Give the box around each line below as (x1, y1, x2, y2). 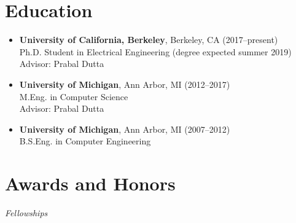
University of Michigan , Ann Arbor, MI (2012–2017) (19, 77, 230, 90)
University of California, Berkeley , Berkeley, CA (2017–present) (19, 33, 278, 46)
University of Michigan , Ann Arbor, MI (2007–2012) (19, 122, 230, 135)
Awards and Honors (5, 171, 176, 196)
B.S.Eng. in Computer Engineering (19, 135, 151, 147)
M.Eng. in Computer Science (19, 90, 128, 103)
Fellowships (5, 206, 48, 219)
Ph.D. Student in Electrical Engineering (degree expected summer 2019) (19, 45, 292, 58)
